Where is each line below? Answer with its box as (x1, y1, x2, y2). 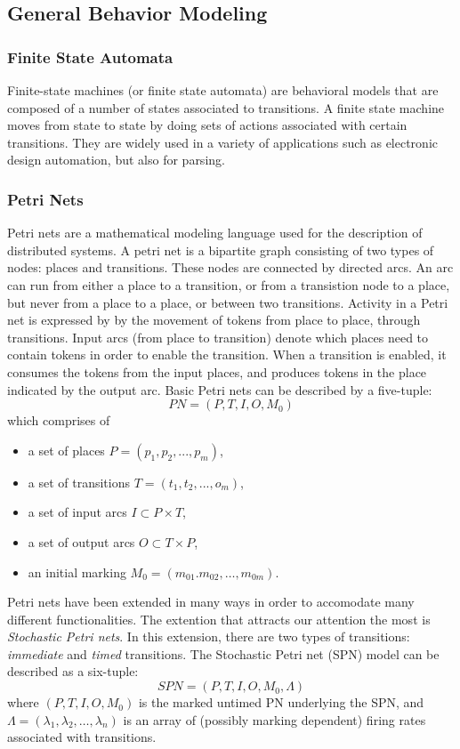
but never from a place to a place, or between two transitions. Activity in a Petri (7, 293, 448, 311)
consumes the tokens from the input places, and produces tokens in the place (7, 362, 427, 381)
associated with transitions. (7, 728, 157, 746)
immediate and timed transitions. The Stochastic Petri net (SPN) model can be (7, 644, 440, 663)
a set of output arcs (28, 532, 135, 551)
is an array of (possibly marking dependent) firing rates (123, 710, 426, 729)
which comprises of (7, 411, 110, 430)
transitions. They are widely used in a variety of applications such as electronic (7, 133, 438, 151)
